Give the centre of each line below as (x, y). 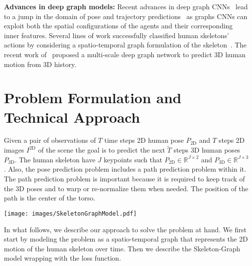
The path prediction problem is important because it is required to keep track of (125, 179)
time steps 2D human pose (144, 140)
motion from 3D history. (40, 64)
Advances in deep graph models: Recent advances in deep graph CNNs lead (126, 6)
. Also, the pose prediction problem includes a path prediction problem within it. (125, 169)
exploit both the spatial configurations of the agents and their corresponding (118, 26)
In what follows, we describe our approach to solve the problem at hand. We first (125, 229)
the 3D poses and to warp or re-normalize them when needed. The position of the (126, 188)
